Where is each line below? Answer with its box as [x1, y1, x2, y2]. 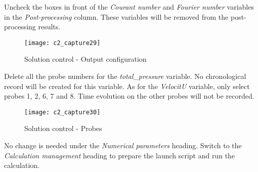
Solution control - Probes [24, 123, 102, 134]
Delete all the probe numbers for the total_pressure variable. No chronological [4, 71, 246, 81]
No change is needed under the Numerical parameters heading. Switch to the [4, 140, 242, 151]
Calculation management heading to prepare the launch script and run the [4, 150, 235, 160]
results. [38, 21, 61, 32]
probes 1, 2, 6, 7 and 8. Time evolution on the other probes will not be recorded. [4, 91, 254, 101]
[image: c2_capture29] [24, 39, 101, 47]
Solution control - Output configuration [24, 54, 147, 64]
